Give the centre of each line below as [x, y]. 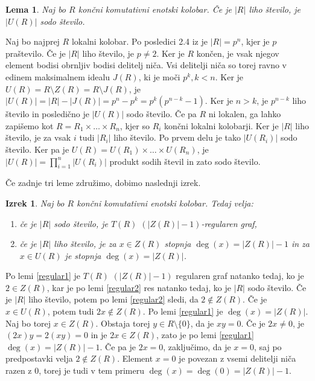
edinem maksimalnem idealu [58, 76]
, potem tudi [71, 311]
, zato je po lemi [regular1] [205, 335]
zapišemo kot [30, 125]
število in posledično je [47, 114]
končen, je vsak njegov [238, 53]
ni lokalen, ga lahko [245, 114]
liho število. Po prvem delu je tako [177, 137]
